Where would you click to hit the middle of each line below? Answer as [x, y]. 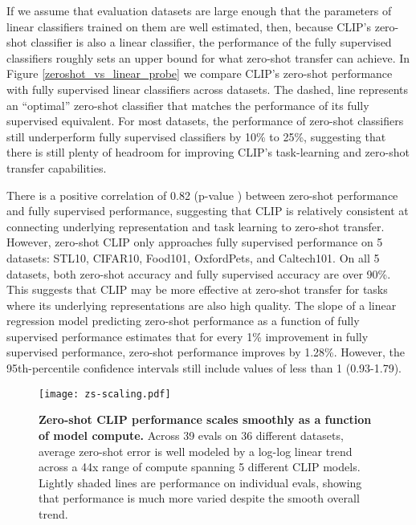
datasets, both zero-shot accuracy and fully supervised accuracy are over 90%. [199, 273]
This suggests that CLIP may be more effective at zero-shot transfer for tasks [197, 289]
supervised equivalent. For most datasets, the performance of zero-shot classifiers [205, 121]
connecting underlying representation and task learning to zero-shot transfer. [196, 226]
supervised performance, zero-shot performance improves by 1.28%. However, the [206, 352]
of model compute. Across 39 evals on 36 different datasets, [191, 435]
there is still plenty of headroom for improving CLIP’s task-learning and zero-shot [208, 152]
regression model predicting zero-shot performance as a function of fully [183, 321]
